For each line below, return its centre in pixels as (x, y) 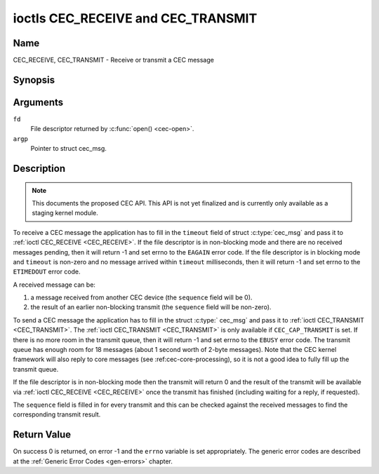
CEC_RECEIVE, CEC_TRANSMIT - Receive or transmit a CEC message (113, 60)
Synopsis (34, 80)
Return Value (42, 435)
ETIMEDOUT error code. (47, 272)
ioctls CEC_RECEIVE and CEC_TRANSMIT (135, 18)
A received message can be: (54, 285)
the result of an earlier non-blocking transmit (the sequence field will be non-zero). (151, 307)
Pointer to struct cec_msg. (68, 149)
